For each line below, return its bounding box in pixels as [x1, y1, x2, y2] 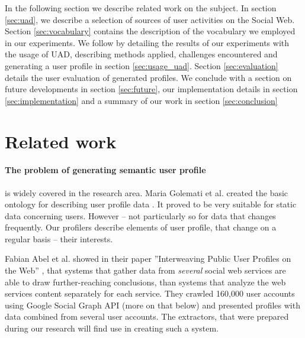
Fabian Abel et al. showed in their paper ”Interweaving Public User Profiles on [5, 252, 291, 265]
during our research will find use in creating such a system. [5, 322, 219, 334]
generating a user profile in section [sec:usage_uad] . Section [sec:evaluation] [5, 59, 278, 71]
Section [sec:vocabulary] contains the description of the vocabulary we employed [5, 25, 296, 37]
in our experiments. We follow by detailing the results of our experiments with [5, 36, 290, 48]
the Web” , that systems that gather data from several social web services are [5, 264, 286, 277]
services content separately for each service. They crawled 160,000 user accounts [5, 287, 295, 300]
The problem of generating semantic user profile [5, 164, 206, 176]
